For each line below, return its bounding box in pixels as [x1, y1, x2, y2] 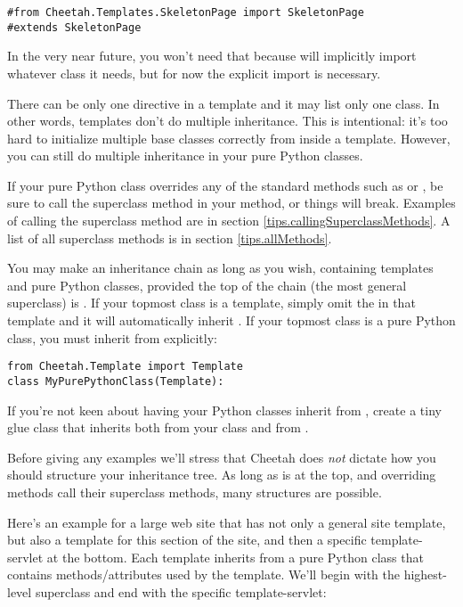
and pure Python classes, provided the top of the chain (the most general [7, 275, 407, 294]
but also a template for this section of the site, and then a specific [7, 530, 367, 549]
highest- [403, 565, 447, 584]
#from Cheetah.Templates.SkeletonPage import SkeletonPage [7, 6, 364, 19]
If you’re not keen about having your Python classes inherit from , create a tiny [7, 400, 442, 419]
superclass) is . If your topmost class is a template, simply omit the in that [7, 293, 416, 312]
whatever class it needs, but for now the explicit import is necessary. [7, 63, 381, 82]
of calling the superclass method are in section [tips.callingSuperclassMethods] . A [7, 211, 451, 230]
